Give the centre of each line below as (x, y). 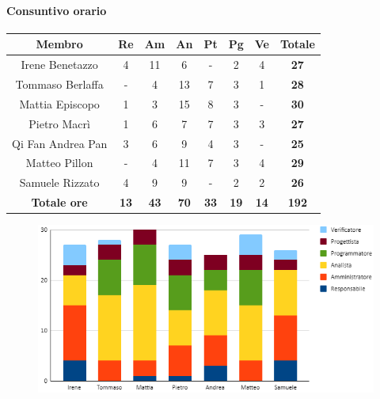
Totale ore (59, 202)
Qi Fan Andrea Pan (60, 143)
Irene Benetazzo (59, 65)
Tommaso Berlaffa (59, 84)
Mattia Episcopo (59, 103)
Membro (59, 44)
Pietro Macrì (59, 123)
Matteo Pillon (59, 163)
